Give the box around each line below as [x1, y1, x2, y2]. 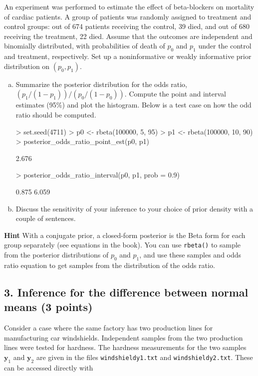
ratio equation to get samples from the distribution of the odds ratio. [4, 259, 215, 270]
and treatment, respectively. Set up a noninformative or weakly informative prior [4, 51, 252, 61]
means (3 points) [4, 299, 93, 314]
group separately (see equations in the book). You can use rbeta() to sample [4, 239, 241, 250]
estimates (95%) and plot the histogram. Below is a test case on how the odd [15, 99, 252, 110]
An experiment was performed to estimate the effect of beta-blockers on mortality [4, 1, 255, 11]
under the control [198, 40, 252, 51]
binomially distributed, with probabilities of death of [4, 40, 165, 51]
